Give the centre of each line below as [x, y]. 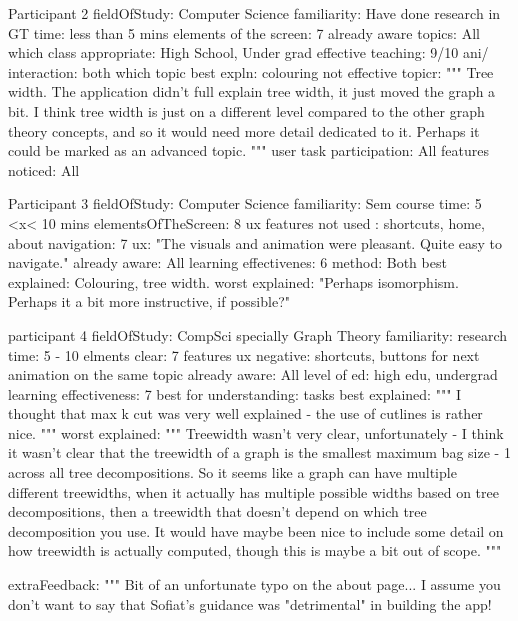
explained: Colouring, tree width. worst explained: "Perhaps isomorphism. [233, 281]
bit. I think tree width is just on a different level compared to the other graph [246, 110]
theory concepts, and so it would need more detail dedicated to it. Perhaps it [244, 130]
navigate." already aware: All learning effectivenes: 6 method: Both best [227, 262]
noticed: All [44, 169]
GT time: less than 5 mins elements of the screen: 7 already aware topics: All [244, 32]
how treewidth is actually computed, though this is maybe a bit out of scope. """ [255, 550]
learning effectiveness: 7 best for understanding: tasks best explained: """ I [235, 393]
